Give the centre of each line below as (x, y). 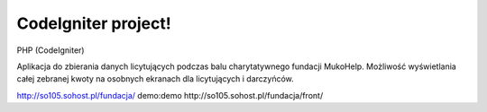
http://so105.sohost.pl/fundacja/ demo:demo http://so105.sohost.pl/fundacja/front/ (170, 95)
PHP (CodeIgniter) (51, 50)
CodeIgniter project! (94, 23)
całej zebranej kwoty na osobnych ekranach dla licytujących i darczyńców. (156, 79)
